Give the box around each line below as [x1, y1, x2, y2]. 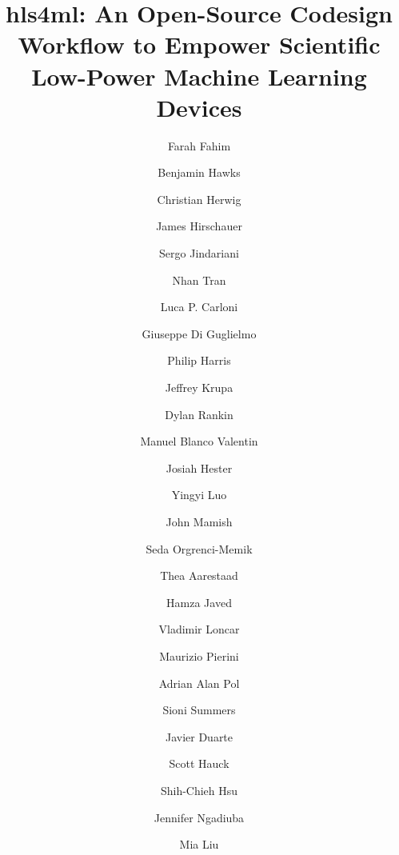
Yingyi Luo [171, 486, 227, 503]
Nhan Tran [172, 271, 226, 288]
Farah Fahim [167, 137, 231, 154]
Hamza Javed [166, 593, 232, 610]
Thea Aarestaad [160, 567, 238, 584]
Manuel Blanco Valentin [140, 433, 258, 449]
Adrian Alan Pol [158, 674, 240, 691]
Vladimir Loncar [158, 621, 240, 637]
